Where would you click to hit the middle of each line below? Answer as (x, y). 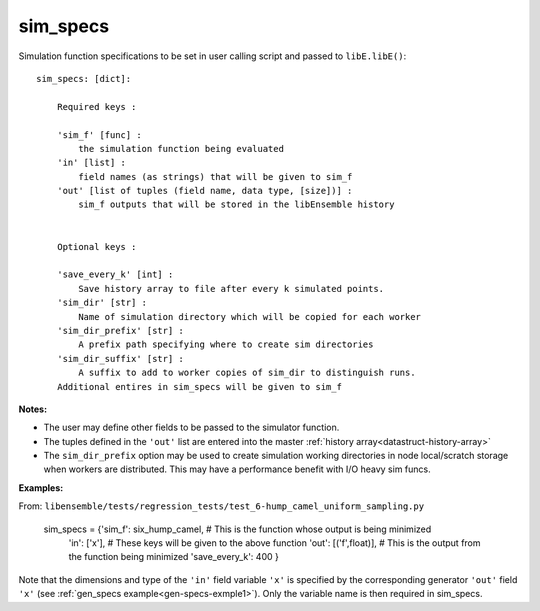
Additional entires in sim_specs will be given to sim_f (199, 386)
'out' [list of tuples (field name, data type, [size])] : (204, 191)
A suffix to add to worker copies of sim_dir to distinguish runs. (247, 373)
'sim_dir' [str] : (102, 303)
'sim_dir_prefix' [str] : (120, 330)
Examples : (41, 487)
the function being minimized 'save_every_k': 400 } (173, 557)
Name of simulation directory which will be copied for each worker (250, 316)
